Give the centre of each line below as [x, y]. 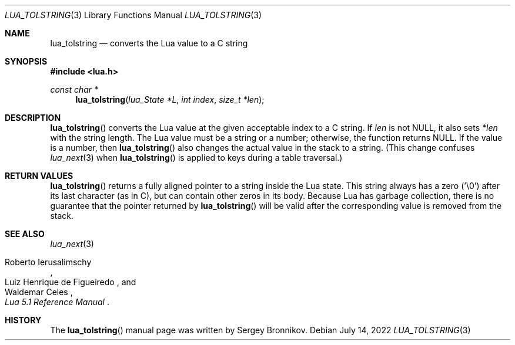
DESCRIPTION [33, 118]
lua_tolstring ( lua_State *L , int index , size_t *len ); [170, 99]
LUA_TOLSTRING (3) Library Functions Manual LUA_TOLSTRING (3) [133, 15]
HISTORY [23, 320]
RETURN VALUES [39, 176]
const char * [74, 89]
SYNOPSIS [26, 61]
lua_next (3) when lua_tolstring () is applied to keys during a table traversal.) [196, 158]
